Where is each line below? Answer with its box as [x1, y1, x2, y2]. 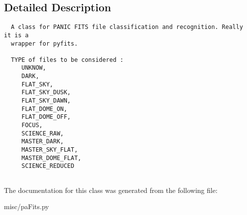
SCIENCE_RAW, [21, 130, 64, 137]
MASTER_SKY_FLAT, [21, 146, 78, 154]
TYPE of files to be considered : [11, 56, 124, 63]
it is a [4, 31, 29, 39]
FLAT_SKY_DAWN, [21, 97, 71, 105]
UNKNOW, [21, 64, 46, 72]
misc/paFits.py [4, 201, 49, 212]
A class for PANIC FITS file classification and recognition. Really [11, 24, 243, 31]
